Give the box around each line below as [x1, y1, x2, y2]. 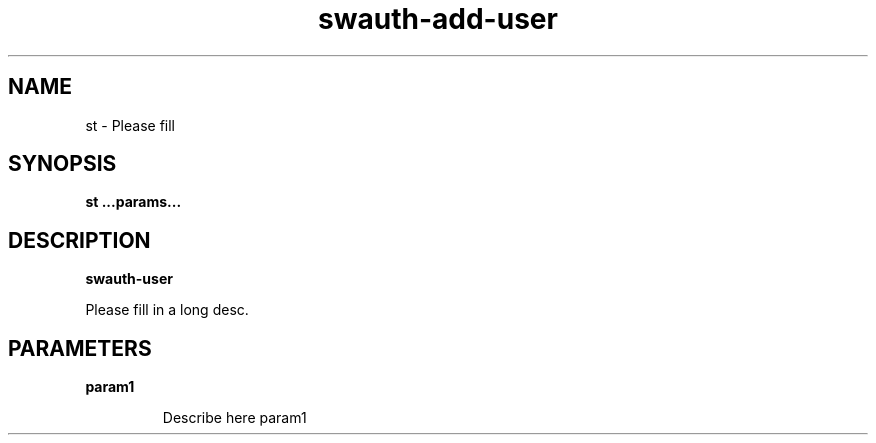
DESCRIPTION [8, 227, 151, 253]
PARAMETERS [8, 335, 152, 361]
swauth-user [85, 270, 173, 288]
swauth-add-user [318, 2, 558, 36]
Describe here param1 [162, 409, 307, 427]
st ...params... [85, 193, 182, 211]
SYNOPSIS [8, 151, 117, 177]
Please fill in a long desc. [85, 301, 249, 319]
